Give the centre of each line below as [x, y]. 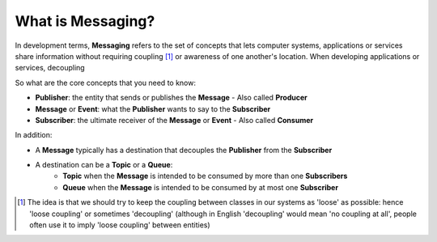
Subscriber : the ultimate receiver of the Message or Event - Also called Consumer [174, 120]
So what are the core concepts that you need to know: [105, 83]
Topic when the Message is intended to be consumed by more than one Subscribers [205, 176]
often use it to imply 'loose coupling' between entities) [120, 225]
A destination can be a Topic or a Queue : [104, 165]
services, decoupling [50, 68]
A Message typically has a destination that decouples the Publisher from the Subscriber [184, 150]
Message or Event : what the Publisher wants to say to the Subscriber [153, 108]
